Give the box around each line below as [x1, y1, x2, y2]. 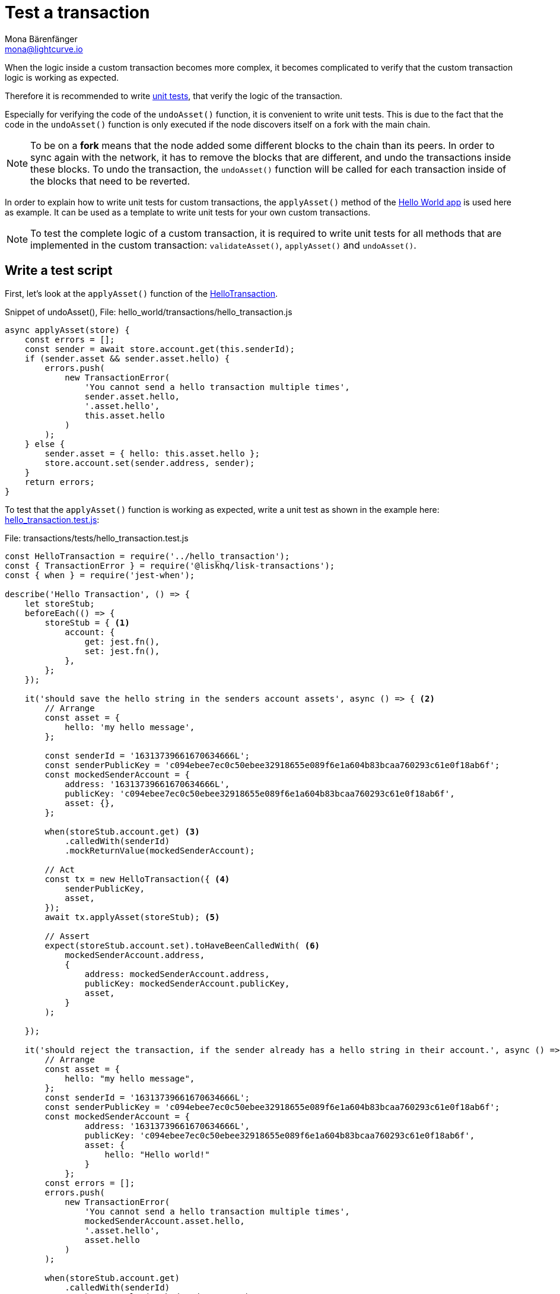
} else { [24, 439, 65, 449]
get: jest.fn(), [84, 636, 160, 646]
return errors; [24, 477, 95, 487]
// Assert [44, 931, 90, 941]
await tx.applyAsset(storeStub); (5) [44, 912, 220, 922]
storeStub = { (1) [44, 617, 130, 627]
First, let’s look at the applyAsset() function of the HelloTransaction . [5, 288, 278, 299]
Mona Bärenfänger [5, 33, 78, 44]
